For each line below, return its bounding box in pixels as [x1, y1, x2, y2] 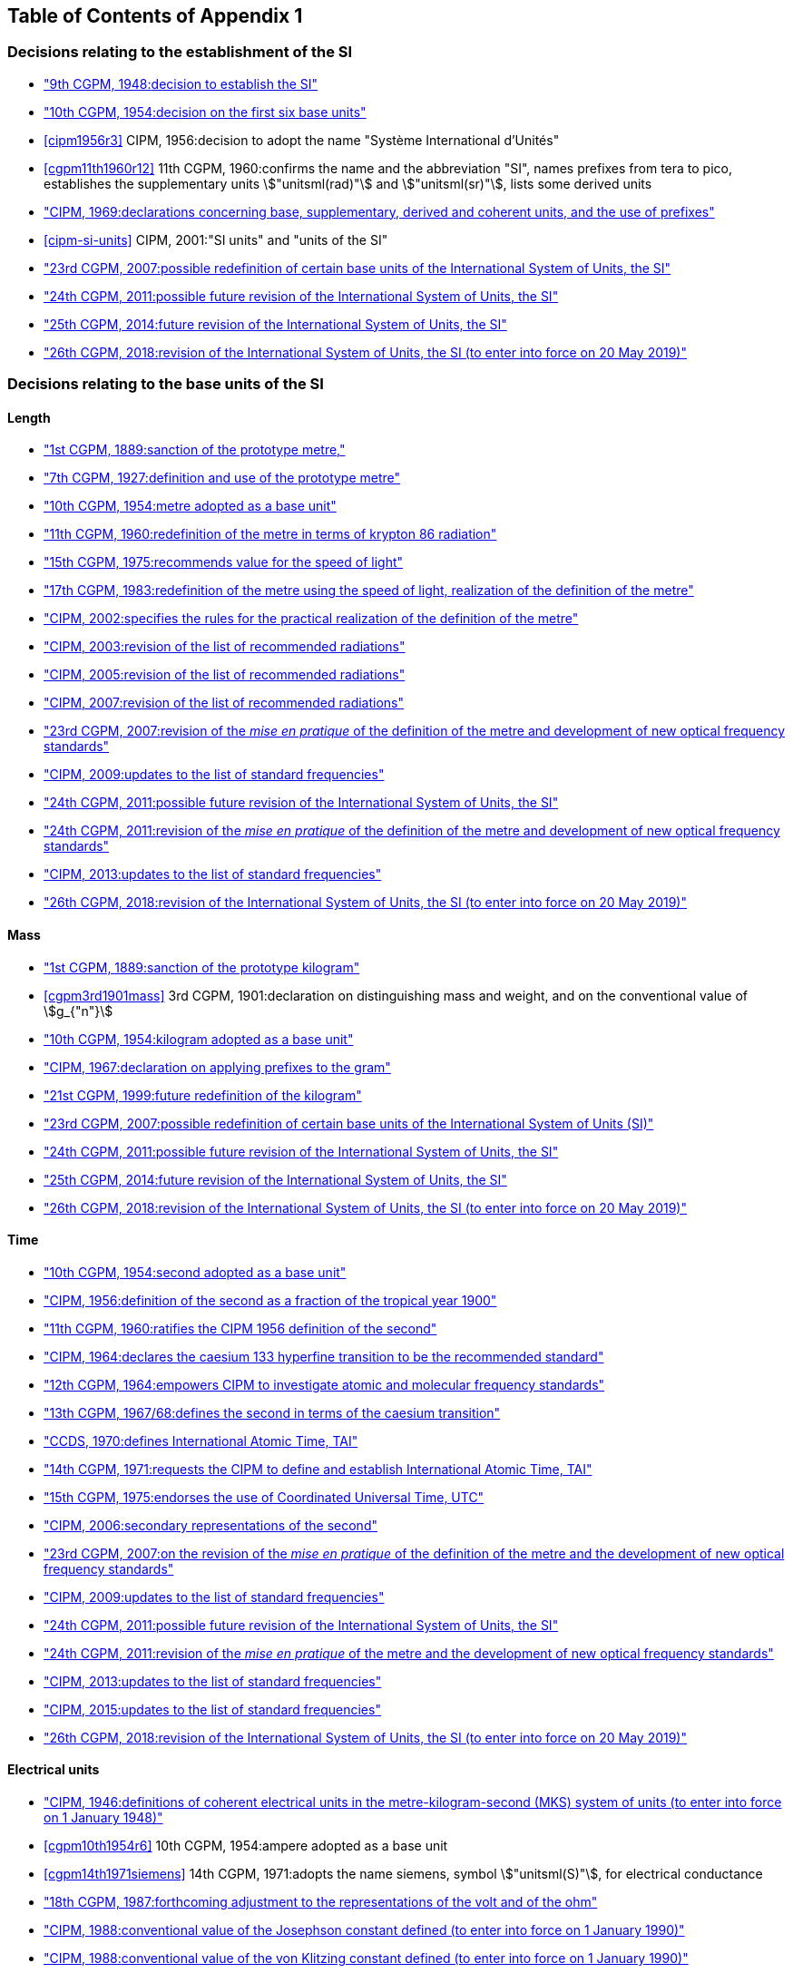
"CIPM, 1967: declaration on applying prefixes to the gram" [44, 1059, 391, 1075]
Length [7, 409, 51, 425]
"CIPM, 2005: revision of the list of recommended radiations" [44, 667, 406, 683]
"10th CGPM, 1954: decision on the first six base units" [44, 103, 367, 120]
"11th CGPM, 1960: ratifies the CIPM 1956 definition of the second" [44, 1320, 437, 1336]
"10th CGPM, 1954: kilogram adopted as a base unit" [44, 1030, 354, 1047]
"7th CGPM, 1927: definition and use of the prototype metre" [44, 470, 401, 486]
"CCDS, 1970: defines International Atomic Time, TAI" [44, 1432, 358, 1449]
